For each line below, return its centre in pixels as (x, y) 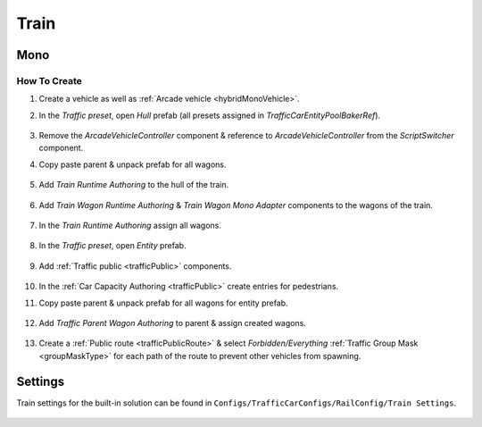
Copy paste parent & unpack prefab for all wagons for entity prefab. (164, 303)
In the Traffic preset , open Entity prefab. (112, 246)
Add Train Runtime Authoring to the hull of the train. (134, 185)
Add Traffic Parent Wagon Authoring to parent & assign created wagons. (173, 323)
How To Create (49, 80)
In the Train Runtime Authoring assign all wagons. (130, 226)
